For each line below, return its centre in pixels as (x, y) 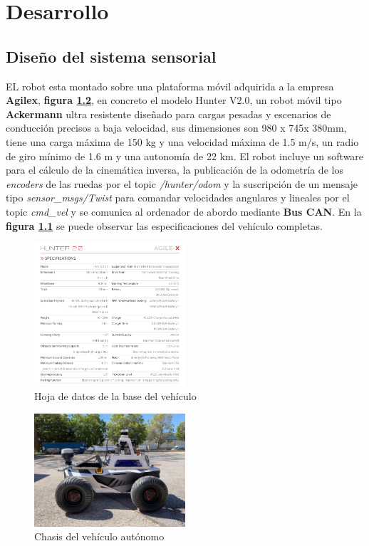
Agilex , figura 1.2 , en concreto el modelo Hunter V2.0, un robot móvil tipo (174, 100)
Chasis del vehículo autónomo (99, 536)
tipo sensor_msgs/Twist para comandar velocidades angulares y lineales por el (178, 198)
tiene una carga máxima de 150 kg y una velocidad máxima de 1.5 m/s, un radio (182, 141)
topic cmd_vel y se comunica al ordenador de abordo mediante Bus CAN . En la (184, 211)
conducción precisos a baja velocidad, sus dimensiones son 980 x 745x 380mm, (176, 128)
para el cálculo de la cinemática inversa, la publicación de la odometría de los (175, 170)
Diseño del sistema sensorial (111, 56)
